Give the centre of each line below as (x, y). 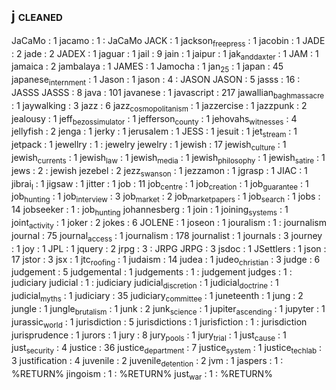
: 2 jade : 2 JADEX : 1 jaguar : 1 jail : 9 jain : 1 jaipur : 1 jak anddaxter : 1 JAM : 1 (165, 54)
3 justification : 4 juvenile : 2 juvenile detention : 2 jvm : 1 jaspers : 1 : (147, 362)
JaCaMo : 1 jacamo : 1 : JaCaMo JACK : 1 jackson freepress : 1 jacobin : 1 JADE (168, 41)
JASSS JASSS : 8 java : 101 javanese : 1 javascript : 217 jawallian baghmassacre (168, 94)
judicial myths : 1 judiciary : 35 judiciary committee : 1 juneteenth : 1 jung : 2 (157, 297)
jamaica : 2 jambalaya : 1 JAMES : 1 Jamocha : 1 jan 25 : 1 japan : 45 (147, 67)
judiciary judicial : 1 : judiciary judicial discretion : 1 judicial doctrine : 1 (145, 284)
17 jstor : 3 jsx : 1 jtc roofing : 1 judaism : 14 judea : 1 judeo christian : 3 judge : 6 (166, 260)
